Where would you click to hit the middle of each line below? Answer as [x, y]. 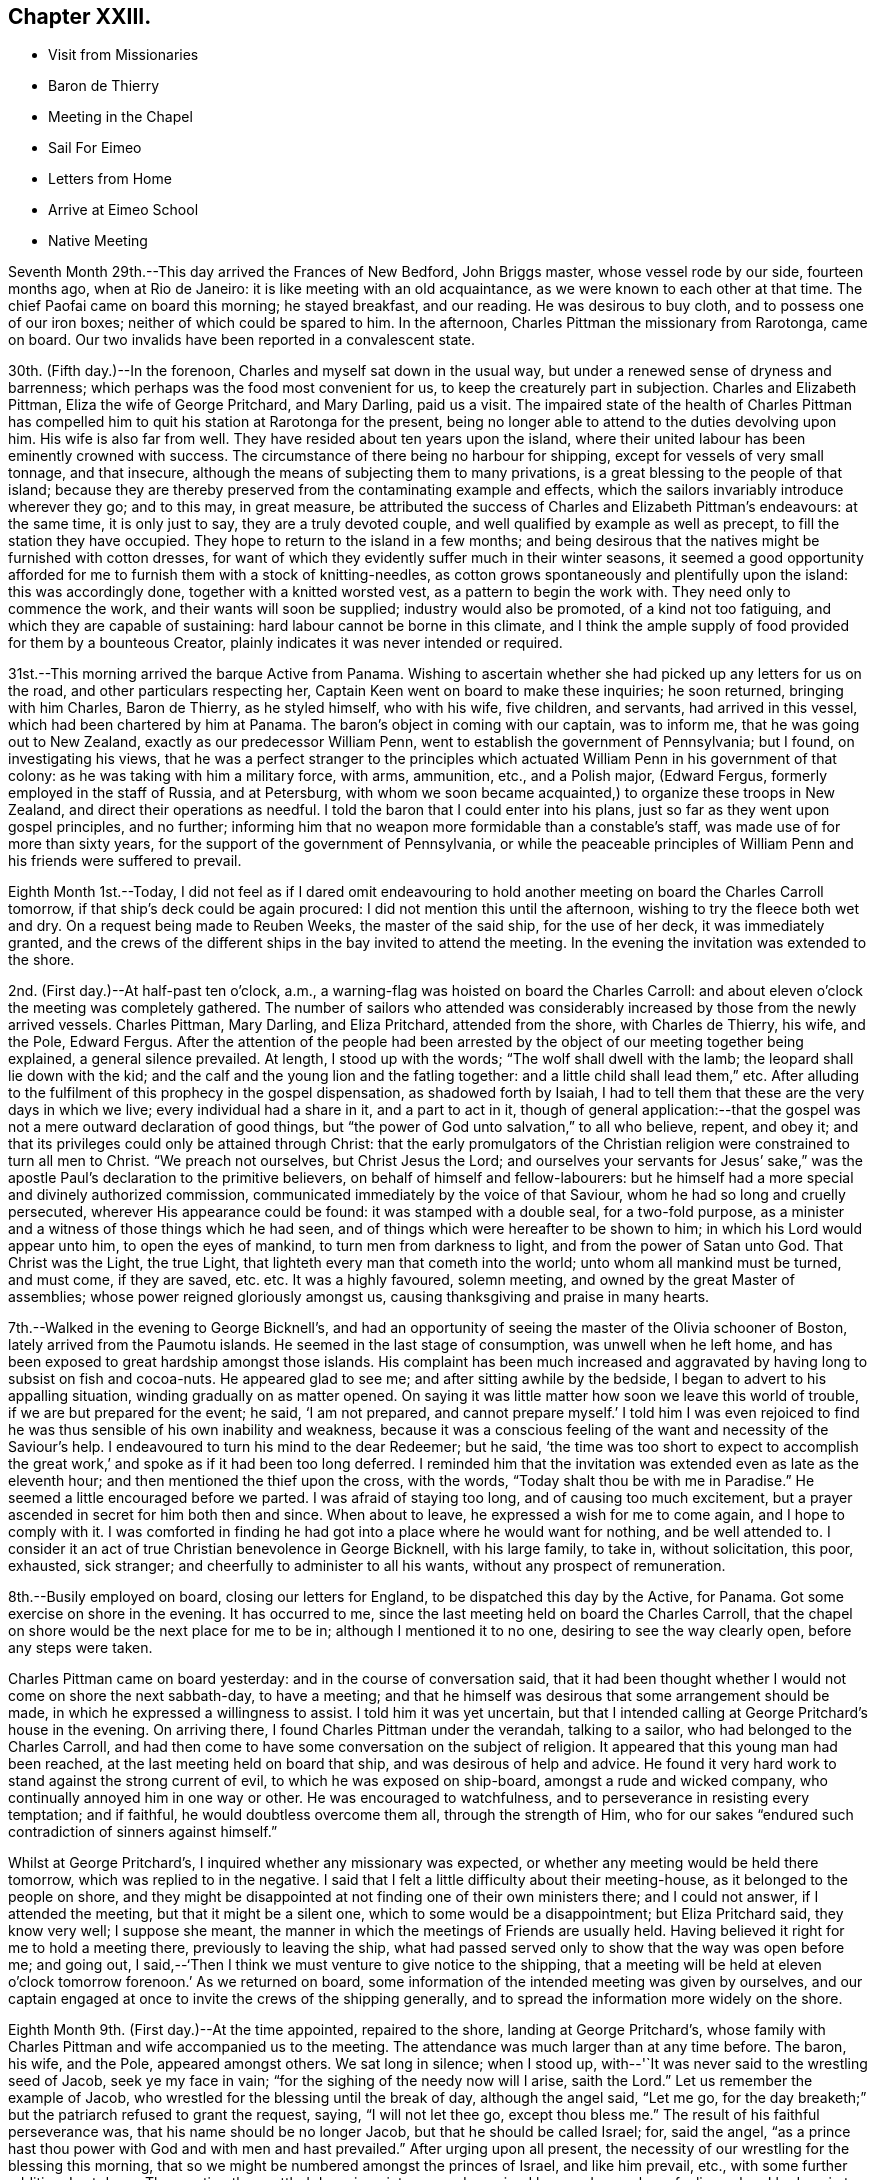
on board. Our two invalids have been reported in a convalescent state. [241, 340]
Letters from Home [110, 179]
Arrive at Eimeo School [123, 210]
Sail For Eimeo [95, 148]
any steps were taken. [80, 1648]
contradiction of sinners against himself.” [143, 1832]
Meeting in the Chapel [120, 117]
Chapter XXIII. [80, 16]
